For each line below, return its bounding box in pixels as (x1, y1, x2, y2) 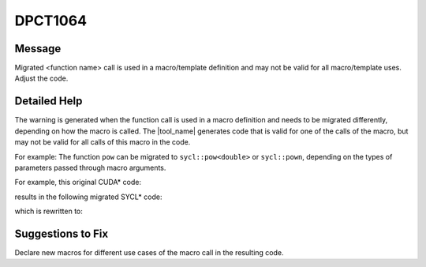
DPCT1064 (14, 12, 87, 29)
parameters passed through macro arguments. (14, 163, 166, 172)
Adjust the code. (14, 73, 69, 83)
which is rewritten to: (14, 206, 83, 216)
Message (14, 42, 62, 55)
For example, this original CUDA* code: (14, 178, 142, 187)
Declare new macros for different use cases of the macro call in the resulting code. (14, 248, 284, 257)
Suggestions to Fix (14, 227, 109, 240)
